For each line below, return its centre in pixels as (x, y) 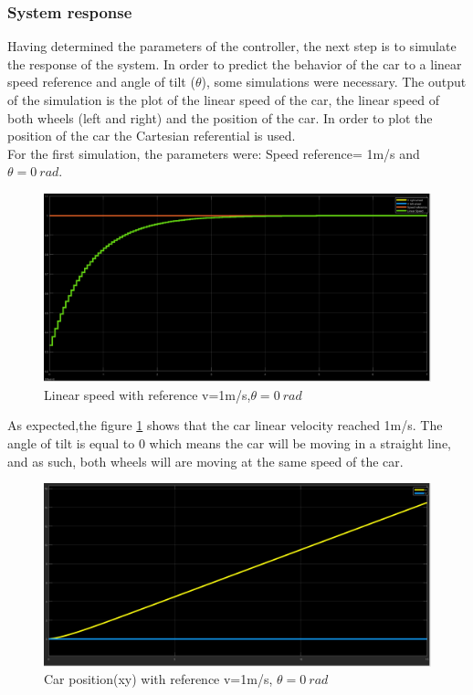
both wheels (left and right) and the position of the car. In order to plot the (220, 117)
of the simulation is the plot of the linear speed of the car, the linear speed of (223, 100)
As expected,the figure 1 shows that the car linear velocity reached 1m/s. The (225, 425)
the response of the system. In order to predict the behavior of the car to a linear (235, 63)
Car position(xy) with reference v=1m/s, (158, 679)
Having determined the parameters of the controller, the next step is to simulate (232, 46)
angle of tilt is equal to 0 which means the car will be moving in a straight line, (230, 442)
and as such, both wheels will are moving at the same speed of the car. (205, 461)
